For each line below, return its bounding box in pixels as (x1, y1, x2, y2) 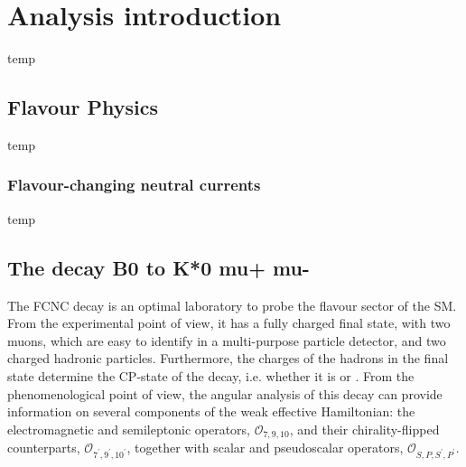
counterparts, (7, 438, 80, 457)
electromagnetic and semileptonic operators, (7, 419, 250, 438)
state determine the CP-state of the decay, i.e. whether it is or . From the (7, 366, 415, 385)
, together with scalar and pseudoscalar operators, (126, 438, 404, 457)
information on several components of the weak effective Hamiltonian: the (7, 402, 415, 421)
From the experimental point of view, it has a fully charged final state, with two (7, 313, 451, 332)
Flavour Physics (7, 93, 159, 121)
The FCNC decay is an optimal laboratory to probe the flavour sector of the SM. (7, 295, 457, 314)
